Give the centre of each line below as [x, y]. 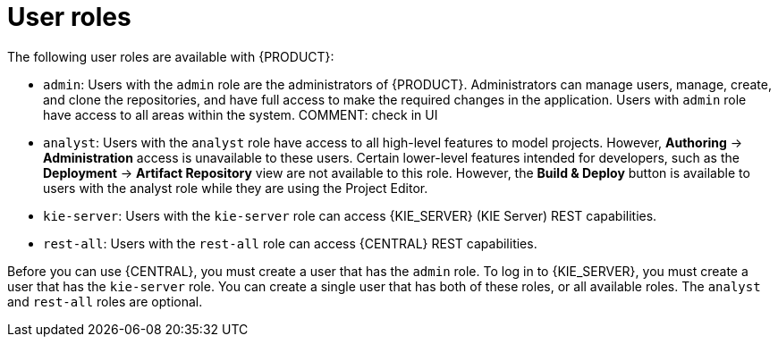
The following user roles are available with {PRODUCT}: [171, 56]
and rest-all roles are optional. [105, 301]
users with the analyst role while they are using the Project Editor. [236, 188]
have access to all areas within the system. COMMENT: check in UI [241, 114]
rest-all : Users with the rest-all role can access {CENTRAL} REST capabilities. [290, 243]
